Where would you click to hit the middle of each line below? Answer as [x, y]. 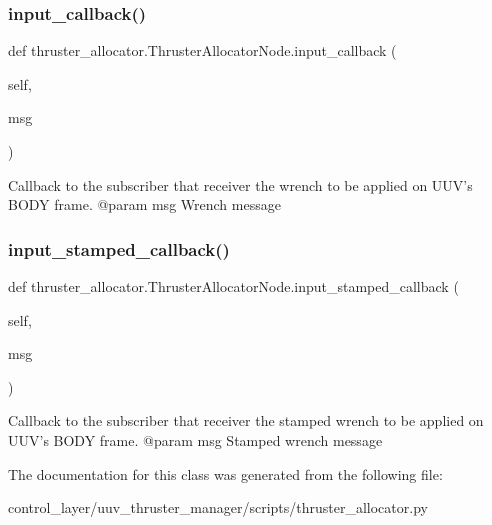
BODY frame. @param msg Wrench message [144, 204]
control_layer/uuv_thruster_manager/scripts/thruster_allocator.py [218, 507]
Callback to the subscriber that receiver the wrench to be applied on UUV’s [240, 184]
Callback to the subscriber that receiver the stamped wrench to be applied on [246, 420]
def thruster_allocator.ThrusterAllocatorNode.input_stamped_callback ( [233, 286]
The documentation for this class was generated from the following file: [225, 473]
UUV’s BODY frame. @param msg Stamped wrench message [195, 439]
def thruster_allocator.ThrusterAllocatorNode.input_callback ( [202, 50]
